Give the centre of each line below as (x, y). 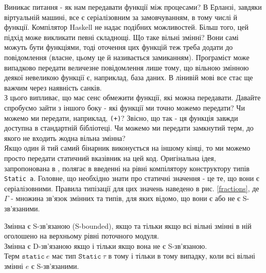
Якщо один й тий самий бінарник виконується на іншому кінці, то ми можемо (127, 148)
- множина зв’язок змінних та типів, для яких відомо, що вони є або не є (126, 198)
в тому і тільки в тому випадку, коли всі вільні (182, 256)
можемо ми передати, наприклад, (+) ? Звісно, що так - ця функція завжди (121, 117)
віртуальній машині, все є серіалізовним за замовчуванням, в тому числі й (121, 17)
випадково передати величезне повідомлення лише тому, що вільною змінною (127, 67)
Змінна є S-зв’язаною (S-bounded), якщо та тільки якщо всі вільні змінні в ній (128, 225)
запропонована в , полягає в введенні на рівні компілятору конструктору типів (127, 168)
